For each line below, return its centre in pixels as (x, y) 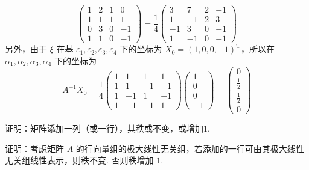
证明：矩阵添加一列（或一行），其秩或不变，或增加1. (107, 128)
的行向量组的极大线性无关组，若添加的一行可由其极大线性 (190, 148)
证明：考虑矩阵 (34, 148)
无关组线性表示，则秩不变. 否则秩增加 (79, 160)
